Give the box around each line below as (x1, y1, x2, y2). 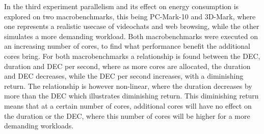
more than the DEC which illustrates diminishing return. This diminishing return (4, 90, 259, 101)
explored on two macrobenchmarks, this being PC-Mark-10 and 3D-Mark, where (4, 11, 256, 21)
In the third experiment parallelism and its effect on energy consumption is (4, 1, 239, 11)
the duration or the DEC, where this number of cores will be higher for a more (4, 110, 250, 121)
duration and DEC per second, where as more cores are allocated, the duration (4, 60, 251, 71)
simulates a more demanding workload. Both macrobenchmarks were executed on (4, 30, 258, 41)
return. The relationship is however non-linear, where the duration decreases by (4, 80, 252, 91)
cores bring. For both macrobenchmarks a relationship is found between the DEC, (4, 50, 260, 61)
